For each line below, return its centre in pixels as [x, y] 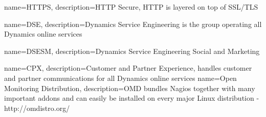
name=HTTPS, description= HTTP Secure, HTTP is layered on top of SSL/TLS [131, 7]
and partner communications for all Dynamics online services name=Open [120, 78]
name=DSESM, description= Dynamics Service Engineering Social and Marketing [132, 51]
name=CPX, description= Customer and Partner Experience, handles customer [128, 68]
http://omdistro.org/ [37, 108]
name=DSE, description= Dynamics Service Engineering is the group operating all [133, 24]
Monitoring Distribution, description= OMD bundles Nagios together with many [130, 88]
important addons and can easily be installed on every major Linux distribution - [132, 98]
